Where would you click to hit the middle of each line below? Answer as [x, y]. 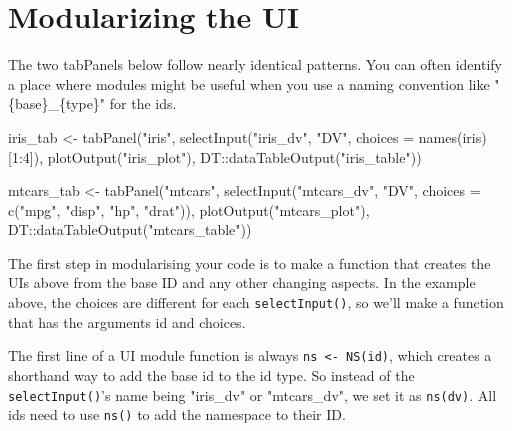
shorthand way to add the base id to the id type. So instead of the [211, 374]
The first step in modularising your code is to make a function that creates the [249, 262]
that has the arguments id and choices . [127, 321]
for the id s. [143, 103]
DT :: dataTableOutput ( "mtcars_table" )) [130, 229]
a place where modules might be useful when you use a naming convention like [249, 83]
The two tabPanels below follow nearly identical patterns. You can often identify [255, 64]
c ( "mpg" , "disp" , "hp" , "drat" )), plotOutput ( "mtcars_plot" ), [189, 209]
